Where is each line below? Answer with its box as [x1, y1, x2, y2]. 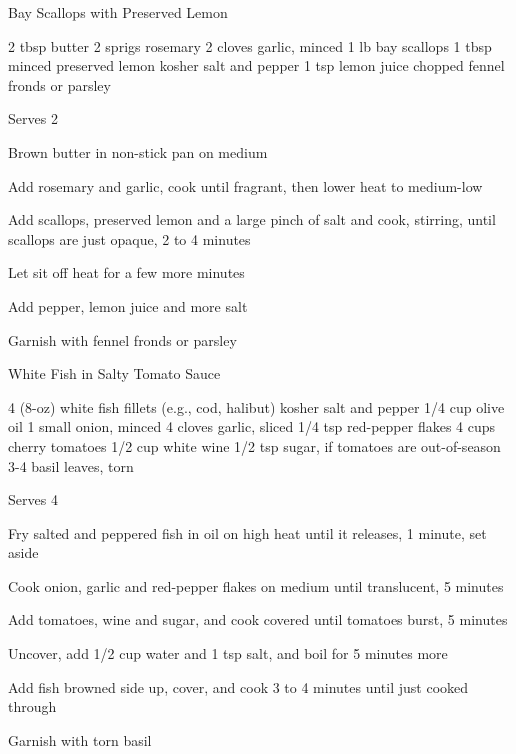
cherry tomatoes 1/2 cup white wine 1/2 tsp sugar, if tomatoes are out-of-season [8, 435, 501, 456]
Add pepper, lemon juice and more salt [8, 295, 248, 316]
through [8, 696, 57, 717]
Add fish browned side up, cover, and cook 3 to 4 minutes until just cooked [8, 676, 469, 697]
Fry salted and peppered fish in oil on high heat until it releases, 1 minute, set [8, 522, 487, 543]
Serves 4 [8, 489, 58, 510]
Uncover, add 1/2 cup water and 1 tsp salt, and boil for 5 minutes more [8, 643, 448, 664]
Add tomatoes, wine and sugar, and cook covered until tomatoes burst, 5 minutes [8, 609, 508, 630]
